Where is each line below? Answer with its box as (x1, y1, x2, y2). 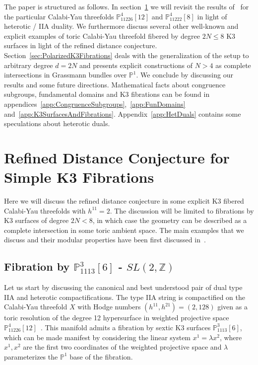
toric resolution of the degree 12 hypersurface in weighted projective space (4, 312, 229, 323)
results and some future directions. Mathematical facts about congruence (4, 79, 226, 89)
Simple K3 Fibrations (4, 167, 154, 187)
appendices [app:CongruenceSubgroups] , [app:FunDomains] (4, 98, 186, 109)
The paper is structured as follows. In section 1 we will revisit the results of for (4, 1, 249, 11)
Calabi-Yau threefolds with (4, 205, 86, 216)
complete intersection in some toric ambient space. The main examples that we (4, 224, 244, 235)
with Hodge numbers (77, 301, 141, 312)
